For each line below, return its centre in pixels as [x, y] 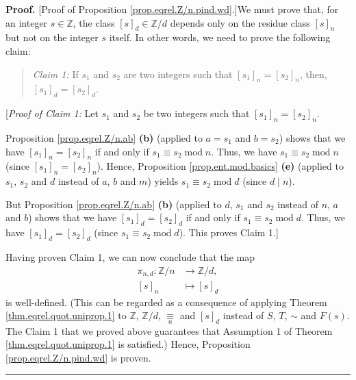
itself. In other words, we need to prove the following [220, 37]
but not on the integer [52, 37]
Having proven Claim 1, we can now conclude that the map [130, 256]
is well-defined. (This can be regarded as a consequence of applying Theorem [166, 302]
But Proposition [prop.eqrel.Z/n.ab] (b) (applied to [114, 204]
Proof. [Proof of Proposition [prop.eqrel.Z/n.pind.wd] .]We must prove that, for [172, 9]
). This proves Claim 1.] [229, 232]
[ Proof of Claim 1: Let [52, 113]
